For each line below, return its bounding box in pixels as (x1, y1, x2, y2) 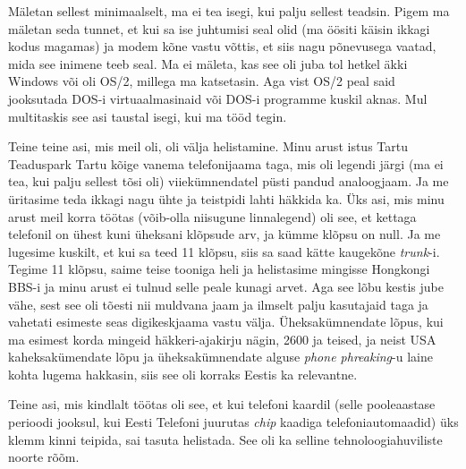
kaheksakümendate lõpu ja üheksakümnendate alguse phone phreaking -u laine (8, 347, 433, 366)
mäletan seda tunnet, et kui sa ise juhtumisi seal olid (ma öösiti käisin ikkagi (8, 19, 430, 38)
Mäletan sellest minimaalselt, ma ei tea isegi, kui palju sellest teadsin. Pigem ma (8, 2, 450, 20)
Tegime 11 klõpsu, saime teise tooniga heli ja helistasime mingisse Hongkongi (8, 260, 430, 278)
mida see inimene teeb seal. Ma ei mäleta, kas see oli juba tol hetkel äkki (8, 54, 408, 72)
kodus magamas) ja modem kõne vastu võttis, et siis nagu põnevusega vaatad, (8, 37, 436, 55)
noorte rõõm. (8, 448, 80, 466)
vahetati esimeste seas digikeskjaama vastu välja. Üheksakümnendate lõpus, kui (8, 312, 444, 331)
